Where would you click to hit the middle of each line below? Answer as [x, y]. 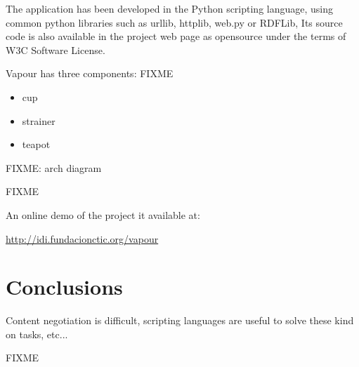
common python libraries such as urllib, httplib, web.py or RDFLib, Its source [174, 22]
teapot [36, 144]
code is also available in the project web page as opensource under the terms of [176, 36]
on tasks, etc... [37, 334]
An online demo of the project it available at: [103, 214]
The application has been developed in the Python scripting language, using [170, 8]
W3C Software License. [56, 49]
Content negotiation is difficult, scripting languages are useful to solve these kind [180, 320]
